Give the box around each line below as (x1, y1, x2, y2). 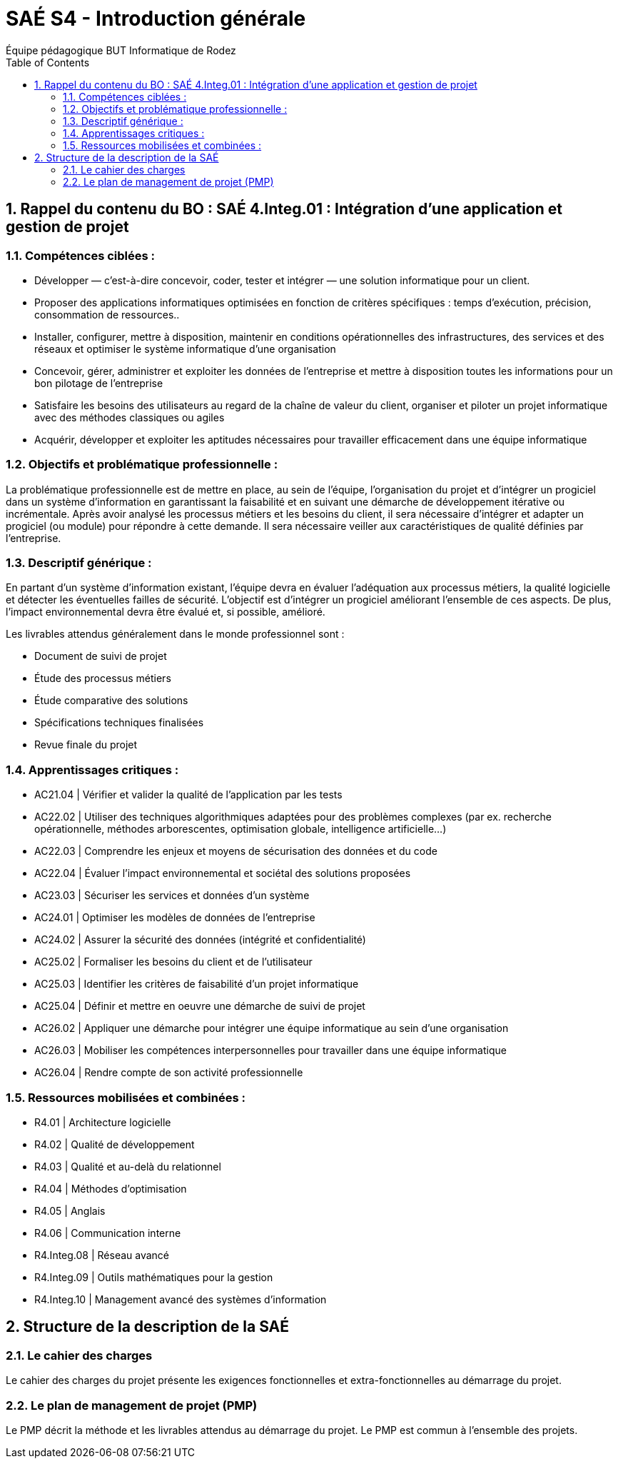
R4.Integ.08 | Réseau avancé (34, 1248, 170, 1261)
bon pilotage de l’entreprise (34, 376, 163, 389)
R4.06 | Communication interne (34, 1226, 181, 1239)
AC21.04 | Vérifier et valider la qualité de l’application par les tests (34, 788, 343, 801)
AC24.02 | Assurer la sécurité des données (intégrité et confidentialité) (34, 933, 366, 946)
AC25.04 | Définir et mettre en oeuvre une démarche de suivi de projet (34, 1000, 365, 1013)
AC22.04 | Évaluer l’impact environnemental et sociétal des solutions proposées (34, 867, 411, 880)
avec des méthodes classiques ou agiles (34, 411, 225, 423)
